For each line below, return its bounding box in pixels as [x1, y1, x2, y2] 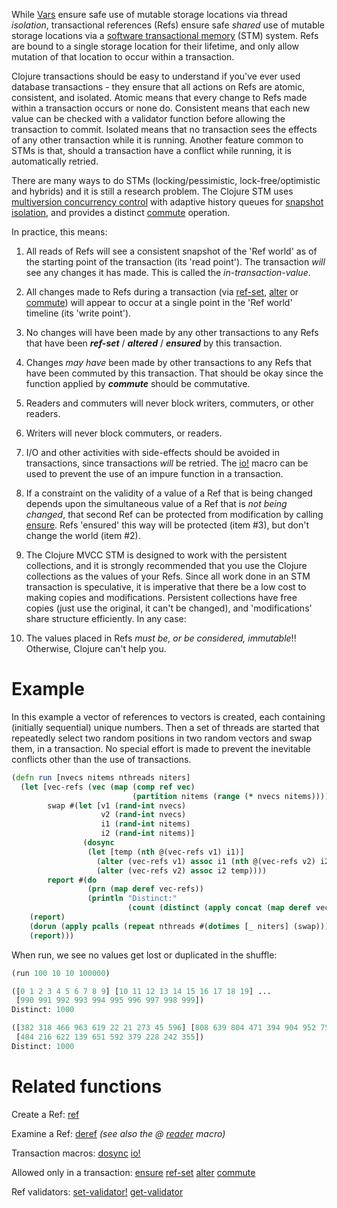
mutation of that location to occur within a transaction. [11, 51, 235, 63]
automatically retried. [11, 155, 99, 167]
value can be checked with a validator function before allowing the [11, 113, 286, 124]
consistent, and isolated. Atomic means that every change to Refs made [11, 92, 308, 103]
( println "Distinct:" [87, 894, 178, 904]
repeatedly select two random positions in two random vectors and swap [11, 732, 313, 744]
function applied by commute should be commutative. [25, 378, 251, 389]
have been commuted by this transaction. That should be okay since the [25, 367, 324, 379]
